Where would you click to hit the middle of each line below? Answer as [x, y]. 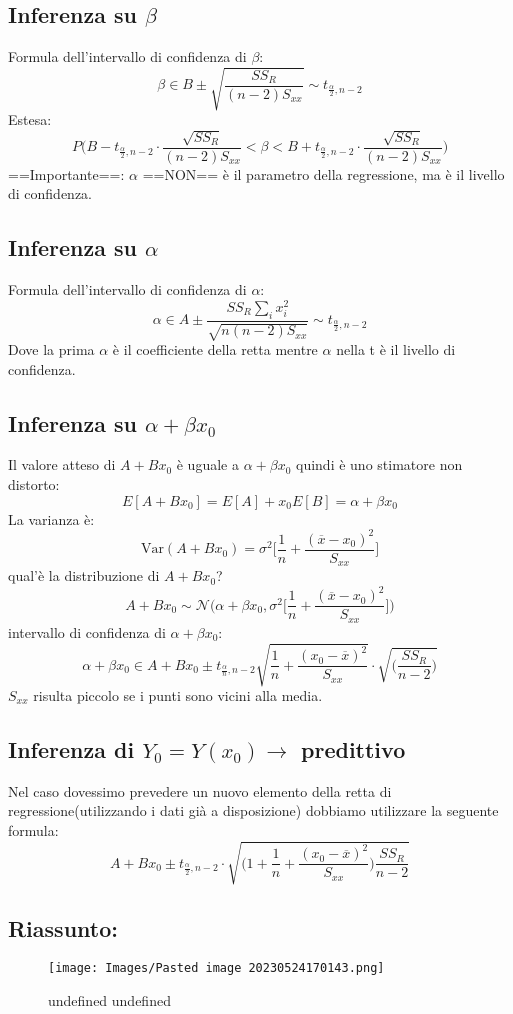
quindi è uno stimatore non [379, 464]
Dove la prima [51, 349]
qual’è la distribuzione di [84, 575]
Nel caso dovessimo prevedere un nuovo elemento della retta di [200, 790]
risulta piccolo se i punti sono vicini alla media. [178, 695]
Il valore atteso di [62, 464]
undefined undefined [109, 999]
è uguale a [207, 464]
